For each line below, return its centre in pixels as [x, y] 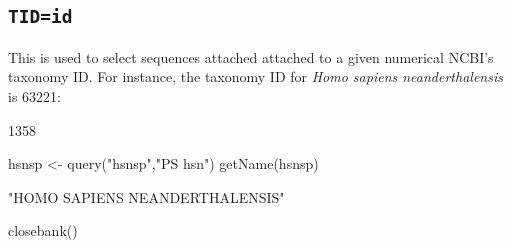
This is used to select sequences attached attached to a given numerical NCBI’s [251, 56]
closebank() [43, 230]
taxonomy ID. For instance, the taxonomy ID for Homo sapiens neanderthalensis [255, 76]
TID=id [40, 17]
